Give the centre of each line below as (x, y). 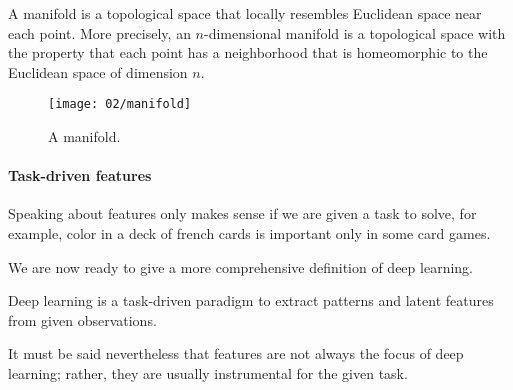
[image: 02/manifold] (120, 104)
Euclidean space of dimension (98, 71)
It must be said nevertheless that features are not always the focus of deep (236, 353)
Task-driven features (80, 175)
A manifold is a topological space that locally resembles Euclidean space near (245, 13)
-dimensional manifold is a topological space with (355, 32)
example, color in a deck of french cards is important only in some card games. (249, 233)
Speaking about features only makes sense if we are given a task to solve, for (242, 213)
